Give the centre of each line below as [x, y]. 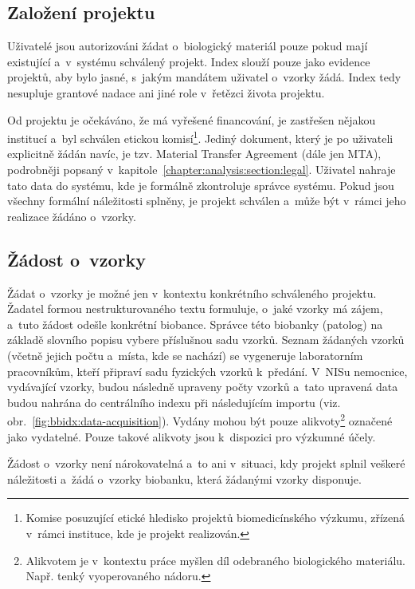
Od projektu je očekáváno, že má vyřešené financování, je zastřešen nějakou [192, 119]
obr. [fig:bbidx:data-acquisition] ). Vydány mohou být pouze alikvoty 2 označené [200, 419]
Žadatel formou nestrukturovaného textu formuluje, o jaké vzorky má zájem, [195, 308]
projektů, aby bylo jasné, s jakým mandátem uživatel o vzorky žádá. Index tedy [204, 77]
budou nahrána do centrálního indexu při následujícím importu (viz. [174, 402]
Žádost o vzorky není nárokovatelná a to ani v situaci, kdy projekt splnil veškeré [206, 463]
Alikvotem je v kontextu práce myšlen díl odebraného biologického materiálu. [216, 560]
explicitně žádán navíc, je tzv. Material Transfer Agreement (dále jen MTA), [194, 154]
